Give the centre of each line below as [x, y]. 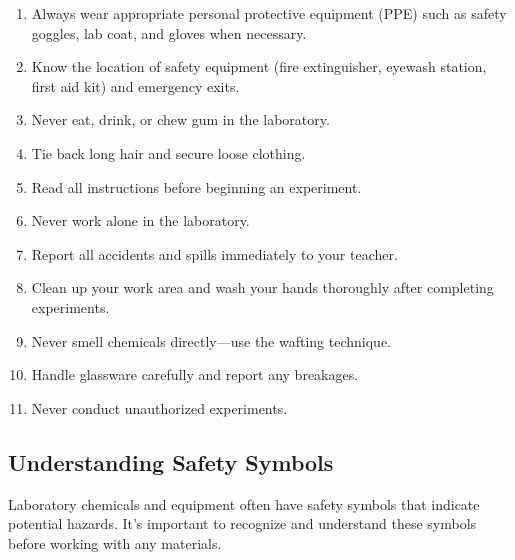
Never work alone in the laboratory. [140, 220]
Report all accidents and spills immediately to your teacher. [214, 253]
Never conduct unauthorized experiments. [159, 407]
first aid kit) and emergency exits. [135, 85]
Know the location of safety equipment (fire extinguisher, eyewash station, [259, 66]
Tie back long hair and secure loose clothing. [168, 152]
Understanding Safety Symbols [171, 461]
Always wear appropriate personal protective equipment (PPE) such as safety [269, 13]
